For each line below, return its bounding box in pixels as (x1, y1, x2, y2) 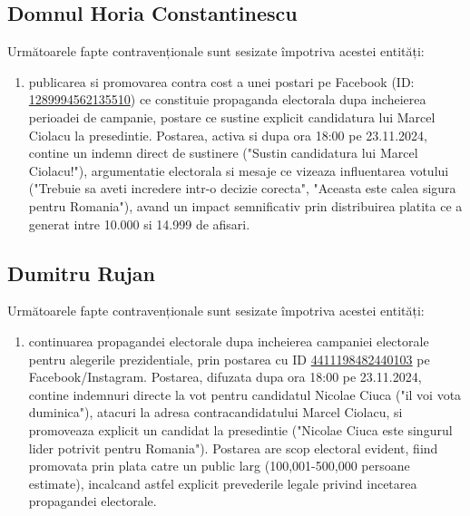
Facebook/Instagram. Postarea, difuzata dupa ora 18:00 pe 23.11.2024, (28, 367, 422, 386)
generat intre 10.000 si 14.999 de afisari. (28, 214, 250, 233)
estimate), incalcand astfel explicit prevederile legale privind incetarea (28, 473, 417, 492)
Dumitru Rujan (7, 258, 155, 287)
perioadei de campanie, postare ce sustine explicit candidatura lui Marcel (28, 107, 436, 126)
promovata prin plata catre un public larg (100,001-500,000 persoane (28, 456, 410, 475)
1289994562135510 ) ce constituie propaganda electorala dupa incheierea (28, 90, 426, 109)
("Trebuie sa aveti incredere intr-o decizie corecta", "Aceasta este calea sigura (28, 179, 456, 198)
